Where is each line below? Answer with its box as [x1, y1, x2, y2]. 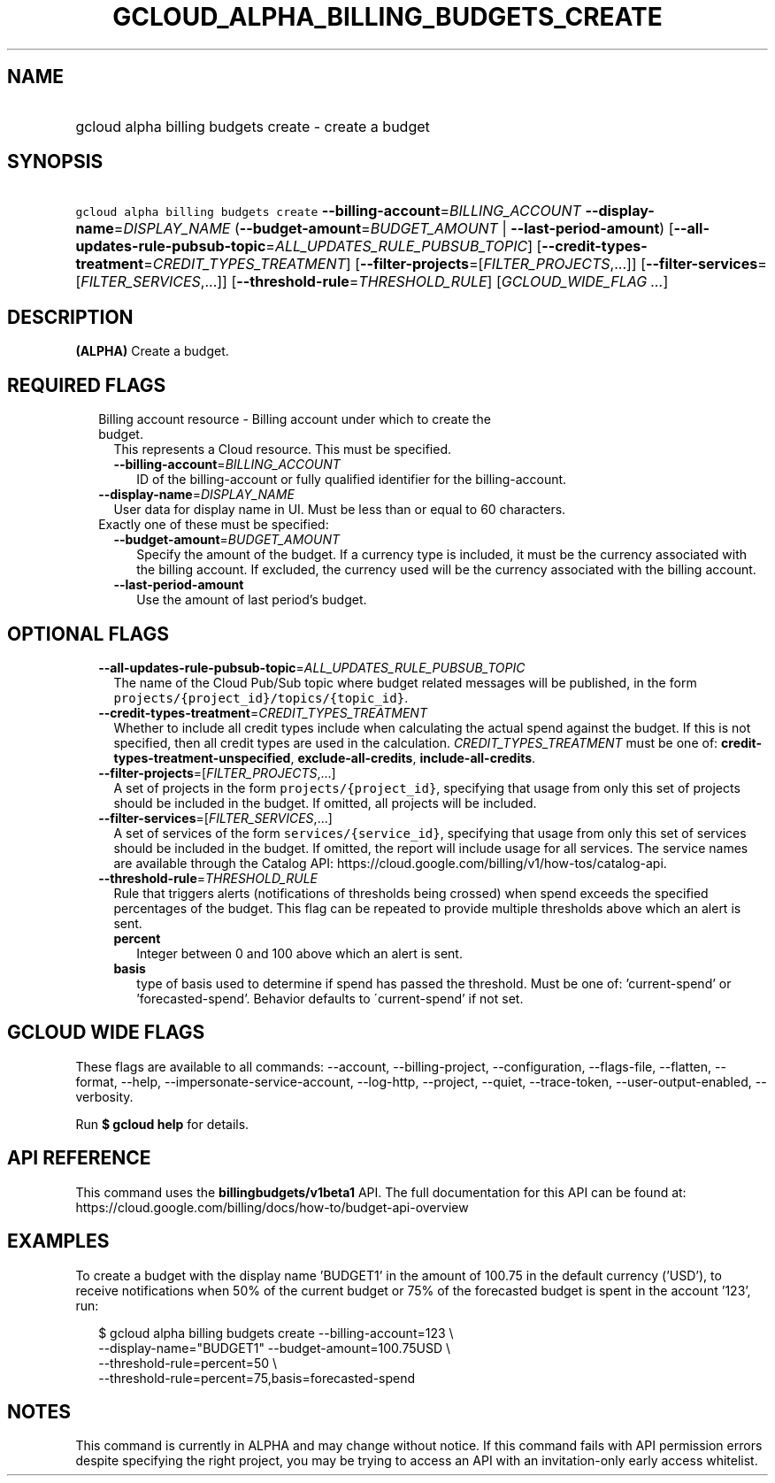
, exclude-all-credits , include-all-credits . [290, 749, 536, 765]
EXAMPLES [7, 1230, 110, 1253]
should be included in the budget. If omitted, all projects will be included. [113, 795, 537, 811]
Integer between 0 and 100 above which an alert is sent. [136, 945, 463, 961]
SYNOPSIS [7, 150, 104, 173]
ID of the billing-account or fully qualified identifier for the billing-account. [136, 472, 567, 488]
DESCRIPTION [7, 305, 134, 328]
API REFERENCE [7, 1147, 151, 1170]
